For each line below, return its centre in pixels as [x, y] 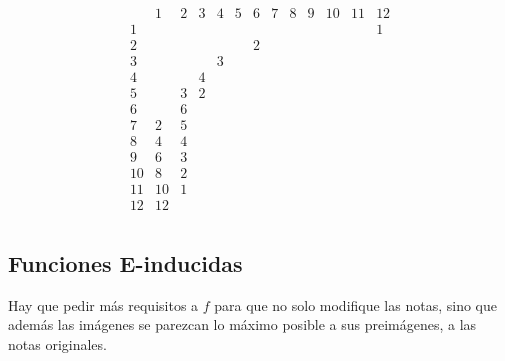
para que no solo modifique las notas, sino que [355, 304]
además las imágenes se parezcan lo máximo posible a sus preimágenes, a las [242, 324]
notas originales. [57, 343]
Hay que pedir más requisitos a [103, 304]
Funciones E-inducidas [125, 262]
